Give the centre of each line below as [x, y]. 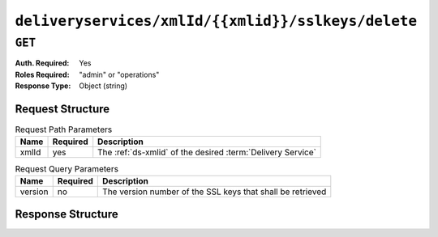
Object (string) [103, 86]
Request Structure [62, 109]
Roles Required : [42, 74]
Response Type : [43, 86]
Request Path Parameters [64, 129]
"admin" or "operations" [119, 74]
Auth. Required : [42, 63]
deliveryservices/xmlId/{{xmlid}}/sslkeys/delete [216, 21]
